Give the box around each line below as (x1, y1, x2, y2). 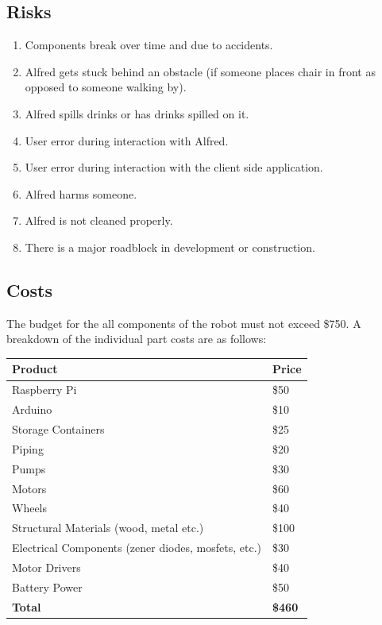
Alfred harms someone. (25, 185, 137, 202)
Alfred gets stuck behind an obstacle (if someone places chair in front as (25, 63, 376, 79)
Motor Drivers (12, 558, 81, 575)
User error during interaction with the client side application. (25, 159, 323, 176)
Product (12, 361, 58, 377)
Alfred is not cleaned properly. (25, 212, 173, 229)
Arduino (12, 401, 52, 418)
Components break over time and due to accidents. (25, 37, 273, 53)
